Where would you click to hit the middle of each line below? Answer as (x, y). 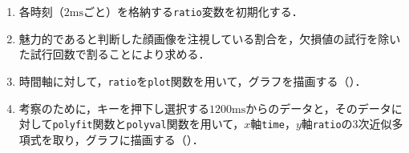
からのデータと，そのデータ (318, 108)
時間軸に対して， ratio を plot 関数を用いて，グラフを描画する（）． (192, 81)
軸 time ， (273, 124)
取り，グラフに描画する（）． (128, 139)
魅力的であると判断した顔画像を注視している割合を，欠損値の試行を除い (210, 38)
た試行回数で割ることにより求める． (114, 54)
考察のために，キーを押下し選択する (114, 108)
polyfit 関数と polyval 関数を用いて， (148, 124)
